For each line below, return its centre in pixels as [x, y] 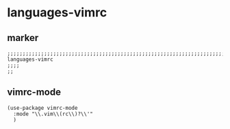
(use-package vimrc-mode [42, 108]
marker [23, 38]
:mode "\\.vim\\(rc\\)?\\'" [53, 114]
